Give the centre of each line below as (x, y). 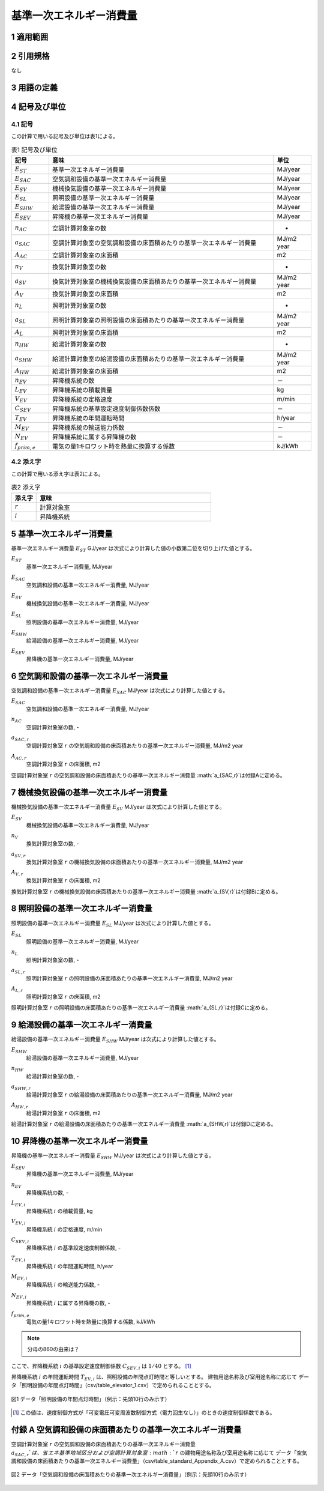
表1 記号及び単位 (34, 150)
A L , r (17, 990)
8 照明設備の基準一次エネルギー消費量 (82, 909)
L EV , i (18, 1203)
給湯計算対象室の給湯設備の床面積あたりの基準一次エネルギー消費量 (148, 359)
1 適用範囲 (30, 37)
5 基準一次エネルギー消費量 (62, 534)
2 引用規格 (31, 56)
